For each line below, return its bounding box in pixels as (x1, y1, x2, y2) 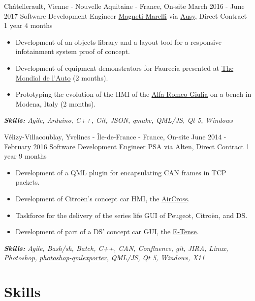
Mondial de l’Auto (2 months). (15, 72, 108, 82)
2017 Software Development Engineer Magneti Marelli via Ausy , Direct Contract (4, 10, 247, 21)
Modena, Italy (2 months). (15, 98, 96, 109)
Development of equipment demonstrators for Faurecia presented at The (15, 62, 233, 73)
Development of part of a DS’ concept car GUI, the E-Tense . (15, 226, 199, 237)
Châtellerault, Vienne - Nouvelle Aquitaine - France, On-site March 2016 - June (4, 1, 245, 11)
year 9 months (4, 151, 47, 161)
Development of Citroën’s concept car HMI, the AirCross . (15, 193, 190, 203)
